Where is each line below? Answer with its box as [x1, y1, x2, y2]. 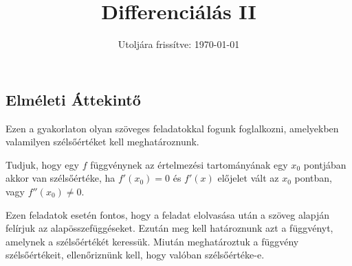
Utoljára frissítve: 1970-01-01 [118, 37, 240, 51]
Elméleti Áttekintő [5, 88, 141, 110]
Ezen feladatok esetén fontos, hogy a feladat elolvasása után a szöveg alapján [5, 207, 330, 221]
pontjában [303, 157, 346, 171]
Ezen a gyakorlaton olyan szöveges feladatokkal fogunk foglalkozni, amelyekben [5, 121, 339, 135]
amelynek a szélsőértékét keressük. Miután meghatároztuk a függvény [5, 234, 299, 248]
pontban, [294, 171, 332, 185]
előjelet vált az [217, 171, 279, 185]
